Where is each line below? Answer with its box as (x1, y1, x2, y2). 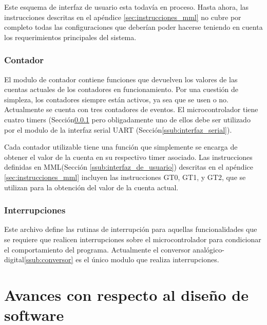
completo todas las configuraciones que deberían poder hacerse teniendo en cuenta (4, 22, 263, 32)
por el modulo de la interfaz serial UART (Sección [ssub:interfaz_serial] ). (4, 124, 232, 135)
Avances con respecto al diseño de (4, 284, 249, 305)
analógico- (193, 244, 224, 255)
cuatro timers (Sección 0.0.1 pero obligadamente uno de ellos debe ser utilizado (4, 114, 251, 124)
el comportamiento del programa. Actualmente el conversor (4, 244, 190, 255)
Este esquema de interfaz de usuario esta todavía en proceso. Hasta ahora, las (4, 2, 249, 12)
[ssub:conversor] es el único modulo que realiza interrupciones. (24, 254, 219, 265)
